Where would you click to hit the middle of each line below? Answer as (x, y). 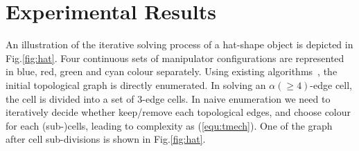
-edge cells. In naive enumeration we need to (236, 98)
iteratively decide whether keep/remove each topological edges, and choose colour (178, 112)
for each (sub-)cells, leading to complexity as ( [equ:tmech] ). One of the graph (169, 125)
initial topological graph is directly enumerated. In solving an (136, 84)
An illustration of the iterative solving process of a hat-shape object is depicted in (179, 44)
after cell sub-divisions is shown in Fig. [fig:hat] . (106, 139)
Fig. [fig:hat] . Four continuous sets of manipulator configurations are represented (175, 58)
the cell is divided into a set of (70, 98)
